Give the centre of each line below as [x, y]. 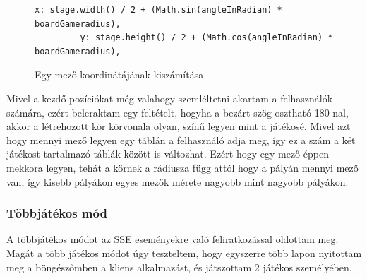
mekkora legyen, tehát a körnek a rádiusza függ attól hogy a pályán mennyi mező [182, 167]
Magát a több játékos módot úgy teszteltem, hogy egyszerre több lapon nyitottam [184, 253]
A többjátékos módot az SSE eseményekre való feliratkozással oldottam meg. [173, 239]
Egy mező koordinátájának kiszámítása [119, 75]
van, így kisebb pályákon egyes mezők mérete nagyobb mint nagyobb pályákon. [178, 181]
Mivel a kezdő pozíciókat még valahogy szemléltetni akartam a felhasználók [170, 98]
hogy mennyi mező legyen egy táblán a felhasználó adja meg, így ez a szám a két [181, 139]
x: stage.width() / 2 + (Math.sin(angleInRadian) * [158, 10]
